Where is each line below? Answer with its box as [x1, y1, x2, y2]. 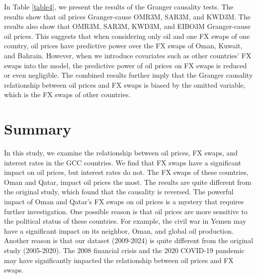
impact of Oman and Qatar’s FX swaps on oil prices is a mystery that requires [4, 196, 244, 207]
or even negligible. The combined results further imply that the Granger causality [4, 70, 253, 80]
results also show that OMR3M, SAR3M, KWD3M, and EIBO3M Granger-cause [4, 21, 251, 31]
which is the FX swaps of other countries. [4, 89, 131, 100]
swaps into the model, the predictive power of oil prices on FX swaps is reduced [4, 60, 247, 70]
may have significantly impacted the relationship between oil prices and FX [4, 255, 234, 265]
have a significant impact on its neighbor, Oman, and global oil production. [4, 225, 234, 236]
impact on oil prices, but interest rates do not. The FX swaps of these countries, [4, 167, 249, 177]
